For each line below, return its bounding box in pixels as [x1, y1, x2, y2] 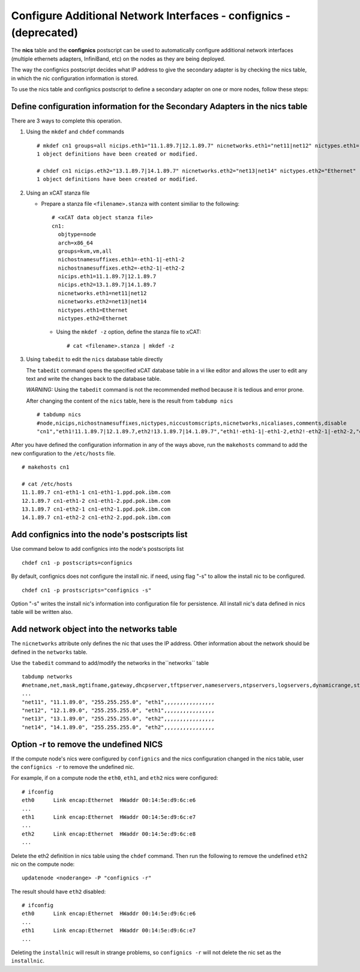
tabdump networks [22, 673, 73, 680]
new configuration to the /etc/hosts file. [11, 449, 116, 457]
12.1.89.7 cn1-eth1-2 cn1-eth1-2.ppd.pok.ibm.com [22, 497, 171, 504]
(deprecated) [11, 26, 79, 39]
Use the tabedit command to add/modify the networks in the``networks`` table [11, 659, 209, 666]
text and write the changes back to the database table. [26, 375, 161, 382]
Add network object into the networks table [11, 624, 177, 634]
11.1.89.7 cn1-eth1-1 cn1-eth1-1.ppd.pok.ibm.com [22, 489, 171, 496]
